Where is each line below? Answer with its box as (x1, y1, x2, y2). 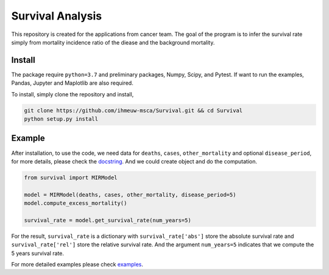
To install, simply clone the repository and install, (11, 90, 134, 98)
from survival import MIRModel (24, 174, 118, 181)
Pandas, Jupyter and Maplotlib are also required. (11, 79, 133, 87)
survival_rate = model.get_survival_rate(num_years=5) (24, 216, 191, 224)
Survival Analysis (11, 9, 102, 23)
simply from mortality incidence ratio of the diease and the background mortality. (11, 38, 215, 46)
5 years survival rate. (11, 249, 64, 257)
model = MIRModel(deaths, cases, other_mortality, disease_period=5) (24, 191, 236, 198)
